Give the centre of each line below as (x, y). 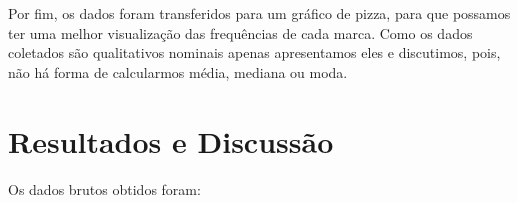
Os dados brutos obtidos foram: (104, 188)
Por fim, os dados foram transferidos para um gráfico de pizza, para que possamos (259, 13)
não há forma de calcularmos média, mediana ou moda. (178, 71)
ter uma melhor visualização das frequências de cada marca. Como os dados (240, 32)
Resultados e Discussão (171, 140)
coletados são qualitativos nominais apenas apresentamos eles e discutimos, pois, (254, 52)
